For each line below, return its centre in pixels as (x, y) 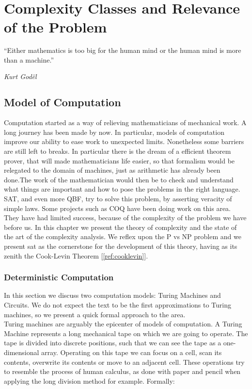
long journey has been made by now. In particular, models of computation (114, 132)
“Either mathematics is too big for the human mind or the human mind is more (123, 50)
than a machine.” (29, 59)
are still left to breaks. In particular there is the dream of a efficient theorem (118, 151)
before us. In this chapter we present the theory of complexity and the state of (120, 227)
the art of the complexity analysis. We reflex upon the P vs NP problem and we (123, 236)
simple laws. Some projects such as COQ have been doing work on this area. (117, 208)
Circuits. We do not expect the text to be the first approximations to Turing (118, 305)
